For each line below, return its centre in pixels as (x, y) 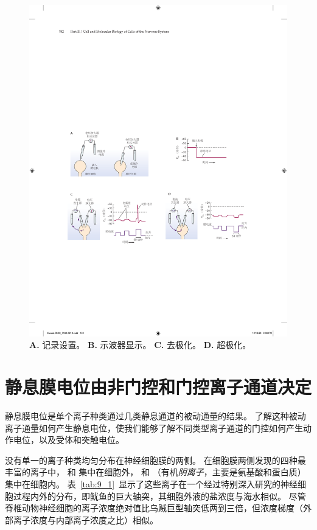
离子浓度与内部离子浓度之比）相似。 (85, 519)
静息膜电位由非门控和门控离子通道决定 (158, 387)
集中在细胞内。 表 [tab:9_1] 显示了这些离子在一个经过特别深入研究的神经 (152, 484)
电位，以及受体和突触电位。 (68, 440)
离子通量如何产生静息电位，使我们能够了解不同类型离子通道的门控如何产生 (154, 427)
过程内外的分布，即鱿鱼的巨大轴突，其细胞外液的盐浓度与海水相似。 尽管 (159, 496)
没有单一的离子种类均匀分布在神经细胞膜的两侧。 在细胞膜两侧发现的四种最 (155, 460)
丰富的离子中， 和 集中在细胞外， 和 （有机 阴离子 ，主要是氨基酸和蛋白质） (155, 472)
